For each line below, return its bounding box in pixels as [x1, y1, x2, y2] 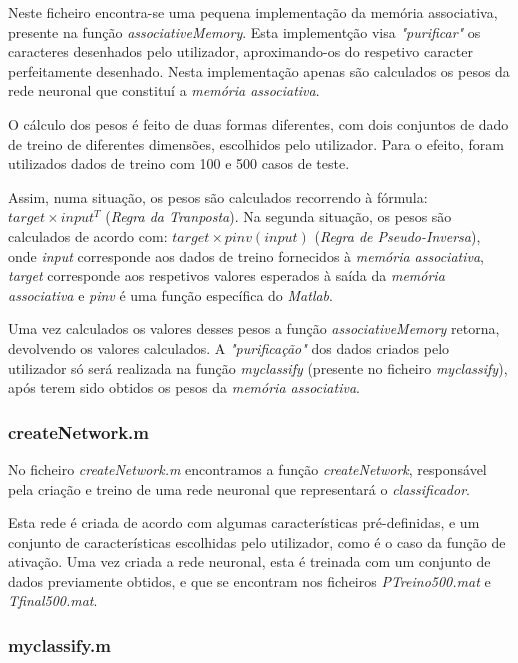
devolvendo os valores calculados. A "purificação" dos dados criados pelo [8, 337, 450, 358]
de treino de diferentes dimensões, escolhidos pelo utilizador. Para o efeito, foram [8, 133, 504, 154]
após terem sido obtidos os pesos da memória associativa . [8, 377, 360, 398]
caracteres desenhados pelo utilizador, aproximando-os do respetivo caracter [8, 41, 473, 62]
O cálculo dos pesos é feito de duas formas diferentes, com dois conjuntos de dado [8, 113, 509, 134]
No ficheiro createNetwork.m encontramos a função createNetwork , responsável [8, 458, 487, 479]
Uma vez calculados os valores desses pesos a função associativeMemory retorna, [8, 318, 500, 339]
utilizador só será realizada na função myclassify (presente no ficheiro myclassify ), [8, 357, 508, 378]
